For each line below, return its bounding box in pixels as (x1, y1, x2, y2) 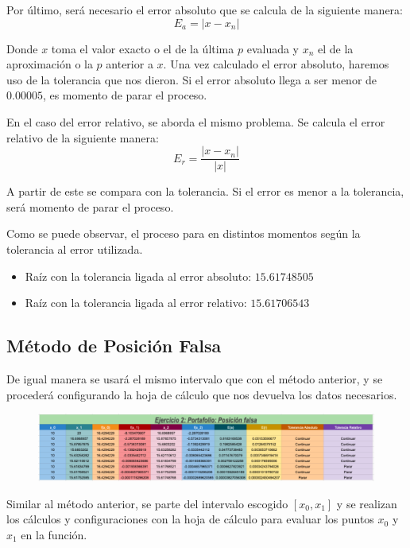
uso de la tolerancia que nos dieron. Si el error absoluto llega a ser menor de (6, 71, 377, 87)
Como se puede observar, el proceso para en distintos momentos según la (6, 225, 361, 242)
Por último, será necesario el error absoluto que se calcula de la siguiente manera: (6, 2, 403, 17)
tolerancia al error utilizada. (6, 241, 143, 257)
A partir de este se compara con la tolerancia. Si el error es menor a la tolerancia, (6, 183, 404, 200)
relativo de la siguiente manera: (6, 129, 159, 146)
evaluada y (246, 40, 299, 56)
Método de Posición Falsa (6, 333, 222, 358)
